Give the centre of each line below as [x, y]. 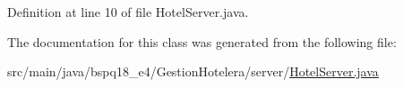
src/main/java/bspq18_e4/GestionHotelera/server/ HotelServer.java [193, 71]
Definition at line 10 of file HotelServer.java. [128, 12]
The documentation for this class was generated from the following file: [202, 41]
